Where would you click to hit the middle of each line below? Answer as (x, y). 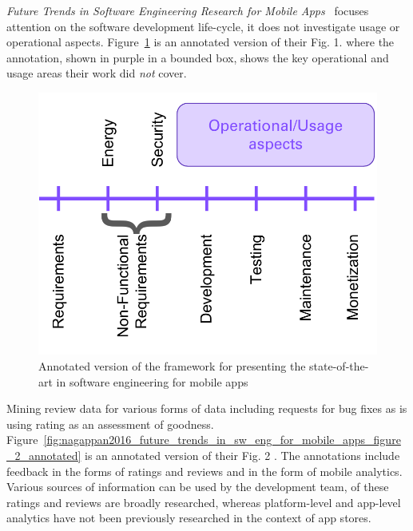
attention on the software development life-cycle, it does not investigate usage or (203, 26)
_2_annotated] (44, 455)
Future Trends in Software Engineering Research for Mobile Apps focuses (188, 10)
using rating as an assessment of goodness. (110, 424)
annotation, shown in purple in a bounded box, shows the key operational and (198, 57)
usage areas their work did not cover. (97, 73)
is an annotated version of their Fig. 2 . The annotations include (242, 455)
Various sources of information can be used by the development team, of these (198, 487)
